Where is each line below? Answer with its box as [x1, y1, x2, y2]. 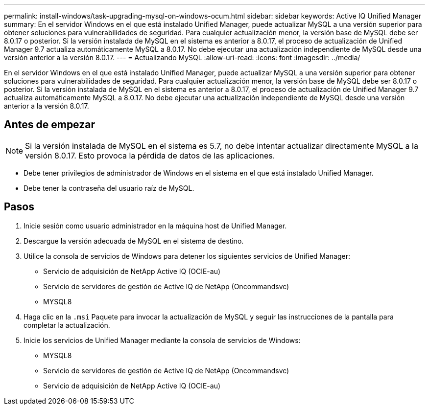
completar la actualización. [24, 320, 110, 329]
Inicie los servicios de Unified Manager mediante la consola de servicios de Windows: [24, 336, 301, 344]
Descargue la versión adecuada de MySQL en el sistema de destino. [24, 236, 244, 245]
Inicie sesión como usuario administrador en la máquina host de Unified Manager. [24, 221, 287, 230]
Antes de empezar [4, 118, 95, 131]
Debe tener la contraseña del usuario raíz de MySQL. [24, 183, 194, 192]
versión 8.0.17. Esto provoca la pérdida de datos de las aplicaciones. [25, 150, 275, 160]
